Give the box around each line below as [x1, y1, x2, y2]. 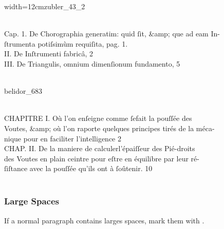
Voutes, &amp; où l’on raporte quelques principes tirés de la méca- [4, 122, 215, 133]
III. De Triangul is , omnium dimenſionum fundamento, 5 [4, 58, 180, 69]
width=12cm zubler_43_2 [4, 1, 85, 11]
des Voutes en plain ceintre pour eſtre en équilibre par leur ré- [4, 153, 199, 163]
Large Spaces [4, 195, 59, 207]
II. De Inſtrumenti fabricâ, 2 [4, 48, 93, 59]
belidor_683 [4, 86, 42, 96]
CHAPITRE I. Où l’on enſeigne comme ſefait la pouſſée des [4, 113, 192, 123]
